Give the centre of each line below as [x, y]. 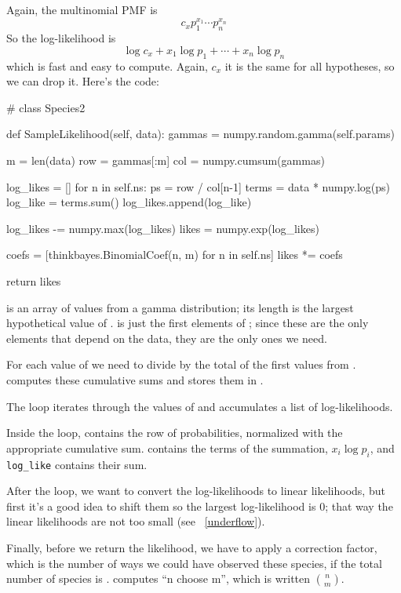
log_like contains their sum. [77, 464]
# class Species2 [46, 107]
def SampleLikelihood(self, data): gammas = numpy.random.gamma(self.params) [200, 134]
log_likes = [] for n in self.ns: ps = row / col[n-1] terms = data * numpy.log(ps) [199, 186]
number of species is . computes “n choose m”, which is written [159, 578]
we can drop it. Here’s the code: [83, 81]
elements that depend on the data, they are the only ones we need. [167, 338]
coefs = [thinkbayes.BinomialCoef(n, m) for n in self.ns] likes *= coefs [175, 255]
